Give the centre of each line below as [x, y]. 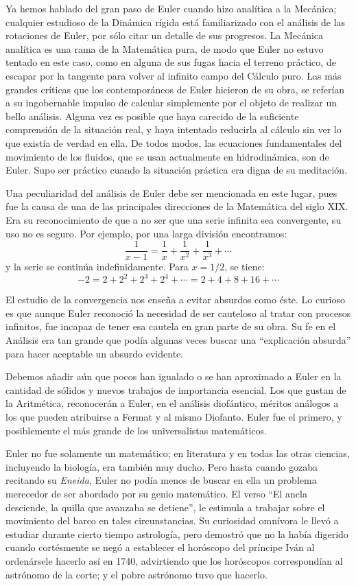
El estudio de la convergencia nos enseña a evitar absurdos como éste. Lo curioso [175, 300]
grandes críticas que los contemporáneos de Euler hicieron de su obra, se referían [175, 89]
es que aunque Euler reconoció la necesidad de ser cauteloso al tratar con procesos [178, 313]
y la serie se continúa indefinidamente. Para [97, 267]
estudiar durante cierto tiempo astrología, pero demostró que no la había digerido [177, 534]
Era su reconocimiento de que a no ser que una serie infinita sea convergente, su [174, 219]
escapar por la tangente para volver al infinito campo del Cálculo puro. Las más [174, 75]
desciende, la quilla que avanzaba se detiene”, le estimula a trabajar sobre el [165, 507]
